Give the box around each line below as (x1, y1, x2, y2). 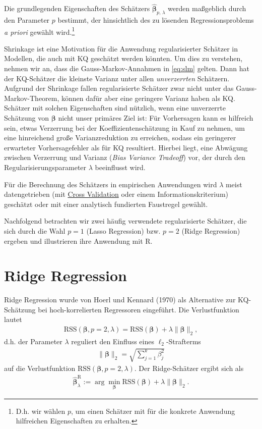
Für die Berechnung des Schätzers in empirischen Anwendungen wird (4, 179, 217, 189)
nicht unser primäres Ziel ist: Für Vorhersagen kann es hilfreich (58, 113, 253, 123)
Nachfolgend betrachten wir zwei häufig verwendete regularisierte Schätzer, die (4, 216, 247, 226)
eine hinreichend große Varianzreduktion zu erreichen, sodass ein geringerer (4, 132, 236, 143)
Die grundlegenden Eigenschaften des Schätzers (4, 3, 150, 14)
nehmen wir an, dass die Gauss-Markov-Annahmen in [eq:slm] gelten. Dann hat (4, 63, 249, 74)
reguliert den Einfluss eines (71, 336, 154, 346)
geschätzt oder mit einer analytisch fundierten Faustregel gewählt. (4, 198, 208, 209)
